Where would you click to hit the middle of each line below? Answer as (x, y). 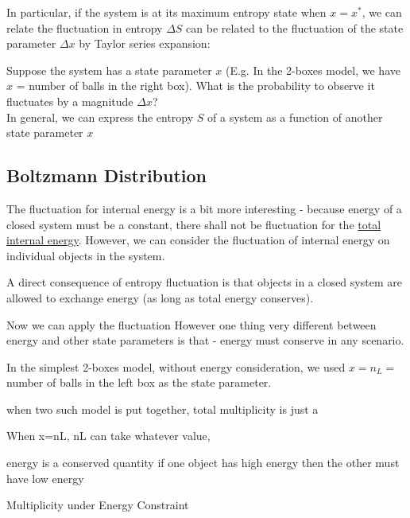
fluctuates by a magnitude (70, 101)
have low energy (45, 478)
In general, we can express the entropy (100, 117)
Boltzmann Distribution (107, 175)
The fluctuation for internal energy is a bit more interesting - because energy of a (204, 208)
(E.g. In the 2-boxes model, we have (313, 70)
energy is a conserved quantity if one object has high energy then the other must (203, 463)
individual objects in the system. (86, 255)
